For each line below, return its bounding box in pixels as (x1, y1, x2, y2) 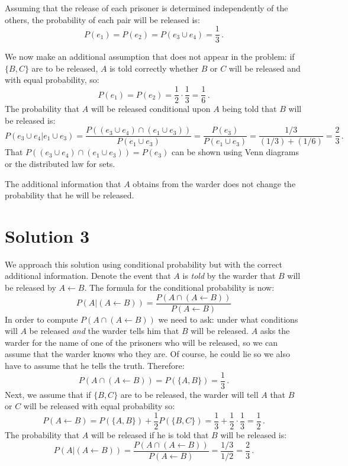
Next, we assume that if (5, 388, 91, 400)
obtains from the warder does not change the (133, 177, 296, 189)
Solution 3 (5, 223, 90, 248)
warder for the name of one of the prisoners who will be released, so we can (5, 336, 278, 348)
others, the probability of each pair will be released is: (5, 13, 200, 25)
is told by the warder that (182, 269, 276, 282)
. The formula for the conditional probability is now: (84, 281, 275, 294)
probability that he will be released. (5, 189, 134, 201)
